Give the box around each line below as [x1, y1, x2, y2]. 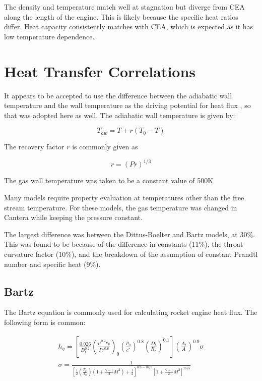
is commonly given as [72, 141, 138, 152]
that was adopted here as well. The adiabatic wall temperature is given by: [4, 110, 235, 120]
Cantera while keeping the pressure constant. [4, 212, 143, 223]
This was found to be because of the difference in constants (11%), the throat [4, 239, 243, 249]
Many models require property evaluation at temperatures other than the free [4, 192, 244, 202]
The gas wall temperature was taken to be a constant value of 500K [4, 175, 214, 186]
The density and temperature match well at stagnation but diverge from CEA [4, 2, 245, 12]
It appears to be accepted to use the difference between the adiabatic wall [4, 90, 232, 100]
